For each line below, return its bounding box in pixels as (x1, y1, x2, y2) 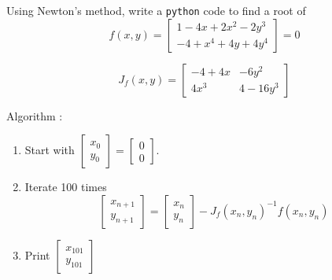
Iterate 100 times (24, 179, 107, 195)
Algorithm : (6, 107, 63, 123)
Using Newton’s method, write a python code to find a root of (6, 2, 306, 18)
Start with (24, 142, 75, 158)
